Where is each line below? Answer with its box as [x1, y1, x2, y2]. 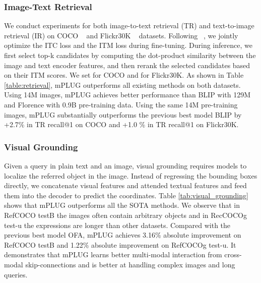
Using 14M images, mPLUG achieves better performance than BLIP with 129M [4, 89, 251, 100]
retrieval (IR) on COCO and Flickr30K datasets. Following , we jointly [4, 30, 238, 40]
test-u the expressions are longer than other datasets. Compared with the [4, 219, 231, 230]
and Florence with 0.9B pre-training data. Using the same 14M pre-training [4, 99, 238, 109]
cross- [224, 249, 242, 260]
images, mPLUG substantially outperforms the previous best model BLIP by [4, 109, 242, 120]
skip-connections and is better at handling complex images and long [25, 259, 235, 269]
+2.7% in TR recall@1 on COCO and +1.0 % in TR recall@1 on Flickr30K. [4, 119, 239, 130]
